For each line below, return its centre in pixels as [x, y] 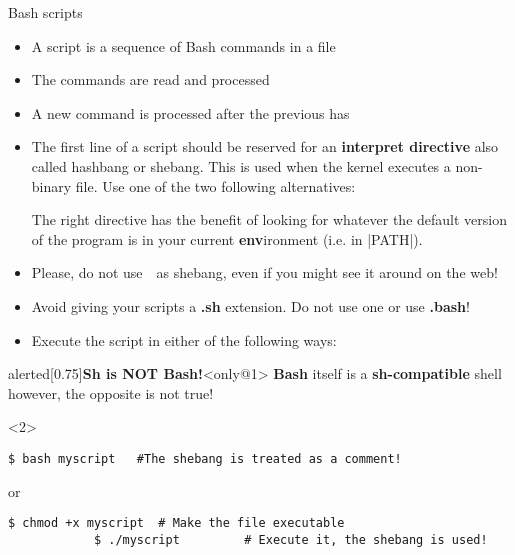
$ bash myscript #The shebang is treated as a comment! [205, 458]
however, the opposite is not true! [111, 392]
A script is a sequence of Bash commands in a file [183, 45]
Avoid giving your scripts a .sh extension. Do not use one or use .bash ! [250, 305]
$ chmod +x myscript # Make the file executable [176, 523]
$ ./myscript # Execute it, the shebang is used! [290, 539]
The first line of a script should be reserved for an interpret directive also [265, 146]
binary [51, 185]
